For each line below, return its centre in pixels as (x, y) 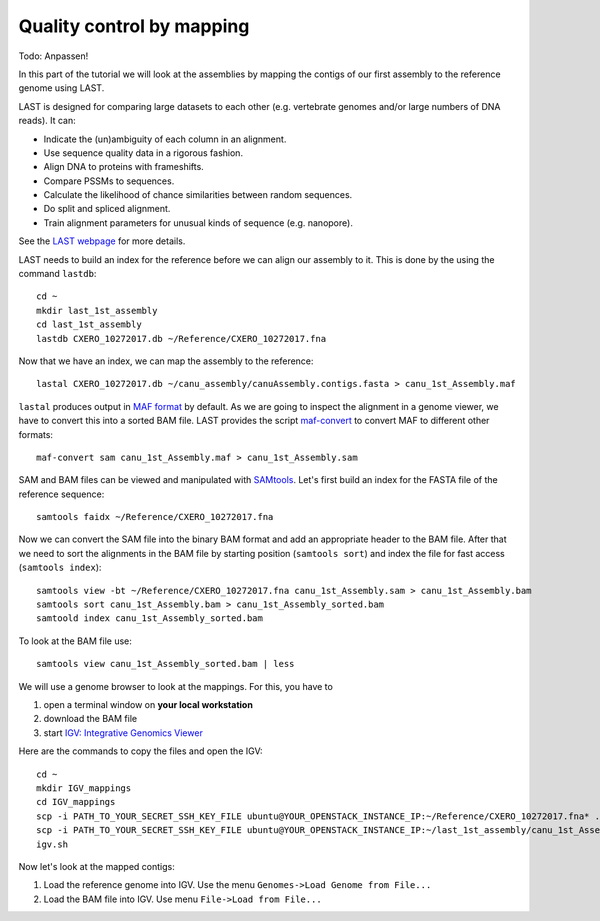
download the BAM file (90, 719)
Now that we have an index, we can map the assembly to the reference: (166, 361)
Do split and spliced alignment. (107, 209)
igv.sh (52, 844)
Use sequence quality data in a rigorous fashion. (143, 152)
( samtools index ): (60, 567)
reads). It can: (47, 121)
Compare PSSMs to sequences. (109, 181)
